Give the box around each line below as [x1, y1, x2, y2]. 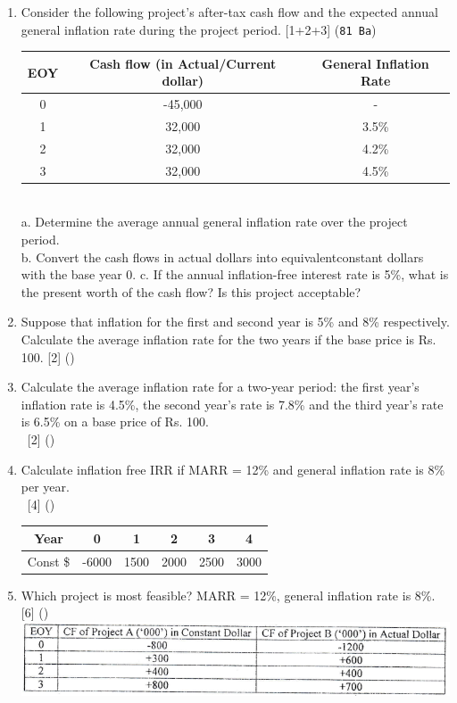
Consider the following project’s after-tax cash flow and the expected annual [21, 3, 438, 21]
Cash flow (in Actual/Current [89, 54, 277, 72]
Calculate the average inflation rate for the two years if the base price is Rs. [21, 329, 436, 348]
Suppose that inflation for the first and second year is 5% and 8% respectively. [21, 312, 450, 331]
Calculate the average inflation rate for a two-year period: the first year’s [21, 377, 420, 396]
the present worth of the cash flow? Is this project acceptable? [21, 282, 361, 301]
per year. [21, 477, 70, 496]
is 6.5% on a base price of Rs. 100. [21, 412, 209, 431]
